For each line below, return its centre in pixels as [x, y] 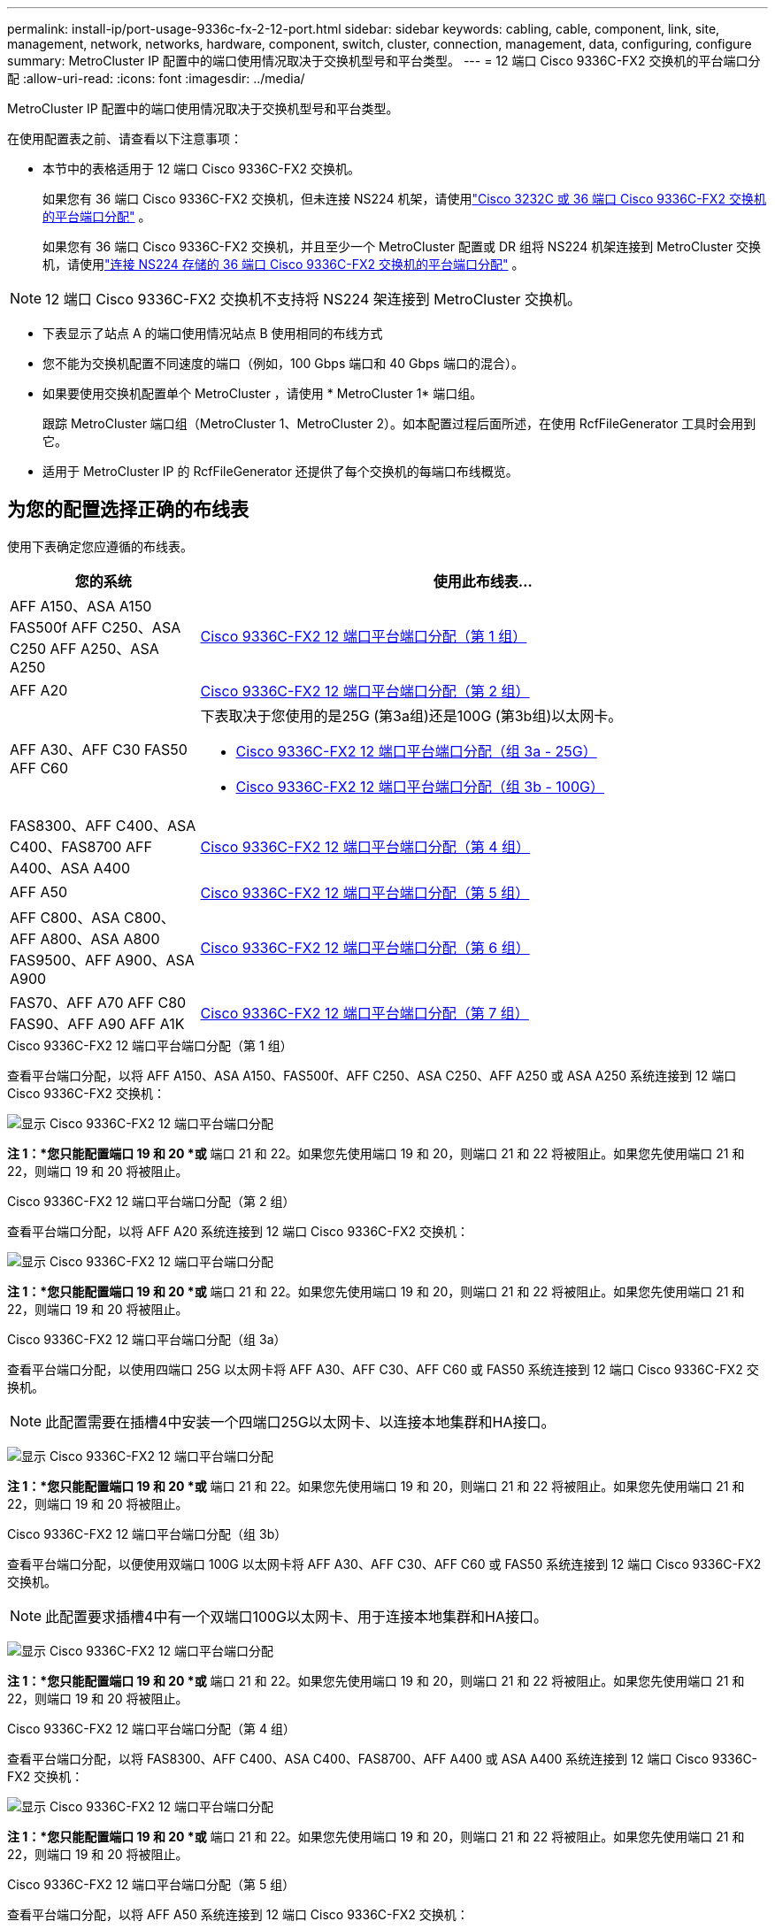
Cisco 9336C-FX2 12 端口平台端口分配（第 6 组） [365, 947]
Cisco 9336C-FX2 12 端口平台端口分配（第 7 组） [364, 1013]
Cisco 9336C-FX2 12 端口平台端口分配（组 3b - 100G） [420, 786]
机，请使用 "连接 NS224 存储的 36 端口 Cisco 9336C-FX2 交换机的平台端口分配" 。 [284, 264]
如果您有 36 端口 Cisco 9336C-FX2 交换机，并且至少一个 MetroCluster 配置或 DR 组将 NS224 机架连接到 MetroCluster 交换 [402, 246]
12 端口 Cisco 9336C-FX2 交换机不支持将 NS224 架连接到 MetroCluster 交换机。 [314, 299]
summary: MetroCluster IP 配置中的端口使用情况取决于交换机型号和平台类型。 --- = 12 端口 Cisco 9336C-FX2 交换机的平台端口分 [384, 61]
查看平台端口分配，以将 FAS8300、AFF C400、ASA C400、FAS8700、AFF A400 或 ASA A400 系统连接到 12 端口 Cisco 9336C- [383, 1758]
